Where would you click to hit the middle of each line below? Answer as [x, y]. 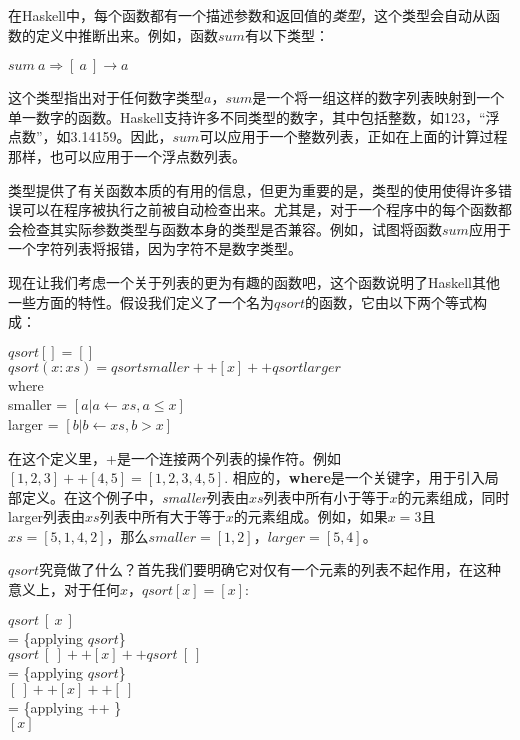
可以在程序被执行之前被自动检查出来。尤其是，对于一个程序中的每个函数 [259, 209]
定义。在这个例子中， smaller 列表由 [135, 496]
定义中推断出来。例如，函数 [126, 34]
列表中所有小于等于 [326, 496]
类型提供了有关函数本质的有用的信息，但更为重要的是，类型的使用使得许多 [253, 189]
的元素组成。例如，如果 [310, 516]
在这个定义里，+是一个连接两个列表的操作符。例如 [174, 457]
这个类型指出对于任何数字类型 [106, 97]
